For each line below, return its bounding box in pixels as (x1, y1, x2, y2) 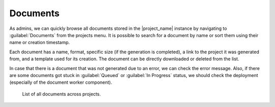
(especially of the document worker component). (9, 79, 112, 86)
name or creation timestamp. (9, 40, 70, 46)
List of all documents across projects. (22, 91, 101, 97)
